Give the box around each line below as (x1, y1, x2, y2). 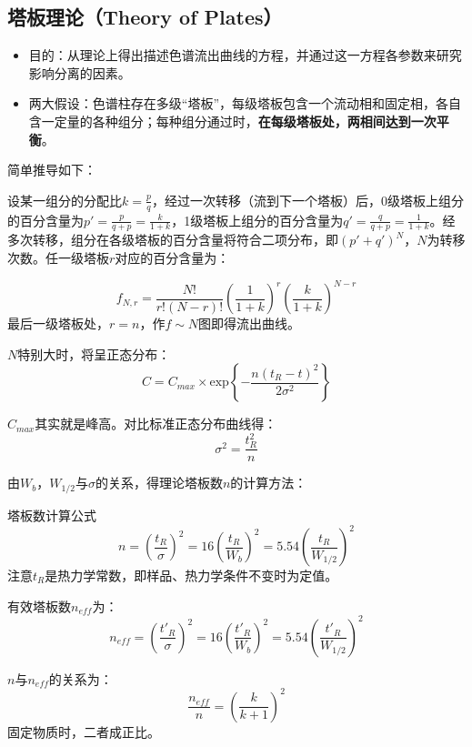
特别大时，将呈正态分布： (17, 344, 171, 363)
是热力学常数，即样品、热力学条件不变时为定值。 (45, 566, 338, 584)
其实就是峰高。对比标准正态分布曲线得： (35, 414, 277, 433)
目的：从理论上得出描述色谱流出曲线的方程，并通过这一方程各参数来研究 (28, 45, 462, 65)
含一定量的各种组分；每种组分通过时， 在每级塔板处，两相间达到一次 (28, 111, 437, 130)
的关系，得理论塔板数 (95, 473, 223, 492)
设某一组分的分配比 (7, 190, 122, 209)
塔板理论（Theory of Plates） (7, 3, 283, 31)
